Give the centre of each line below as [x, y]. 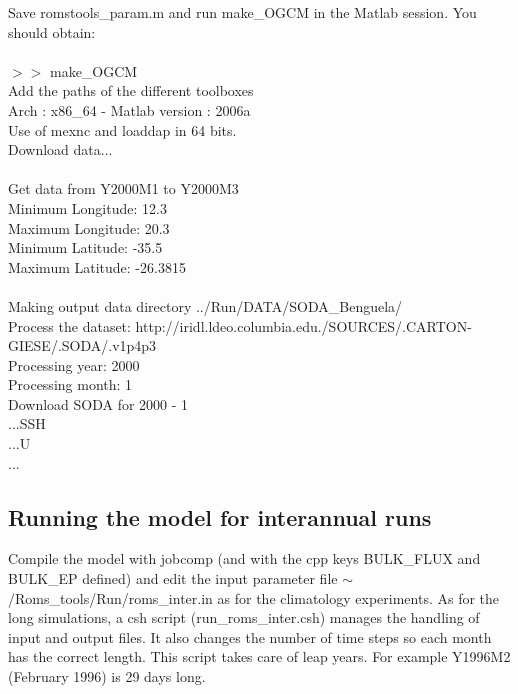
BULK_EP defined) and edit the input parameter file [173, 578]
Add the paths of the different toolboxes [131, 90]
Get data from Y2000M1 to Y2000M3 [123, 188]
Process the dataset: [69, 325]
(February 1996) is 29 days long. [107, 676]
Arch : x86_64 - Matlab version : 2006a [129, 109]
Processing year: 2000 [74, 364]
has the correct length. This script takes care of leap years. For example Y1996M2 [259, 656]
